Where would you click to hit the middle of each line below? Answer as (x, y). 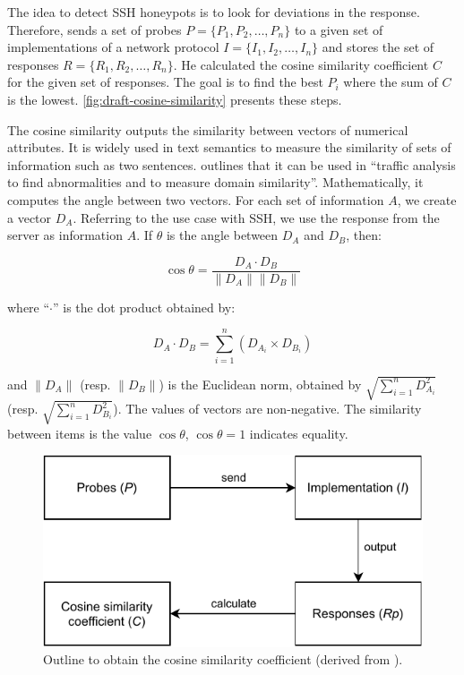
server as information (65, 235)
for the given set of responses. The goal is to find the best (165, 82)
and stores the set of (378, 47)
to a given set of (339, 29)
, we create (427, 199)
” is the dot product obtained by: (144, 307)
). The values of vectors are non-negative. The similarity (267, 409)
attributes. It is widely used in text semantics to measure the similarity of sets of (229, 147)
